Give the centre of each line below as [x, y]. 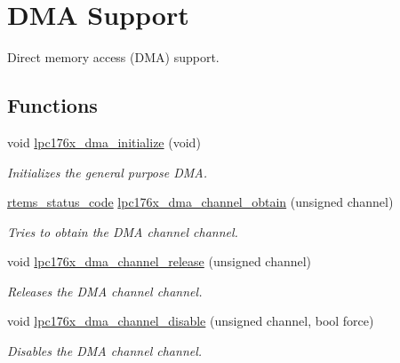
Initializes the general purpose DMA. [108, 172]
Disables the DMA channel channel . [105, 351]
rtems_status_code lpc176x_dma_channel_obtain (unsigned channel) [200, 202]
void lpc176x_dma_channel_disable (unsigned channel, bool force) [191, 321]
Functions [52, 105]
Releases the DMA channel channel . [105, 291]
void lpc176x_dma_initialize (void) [104, 142]
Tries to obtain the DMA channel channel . [123, 231]
